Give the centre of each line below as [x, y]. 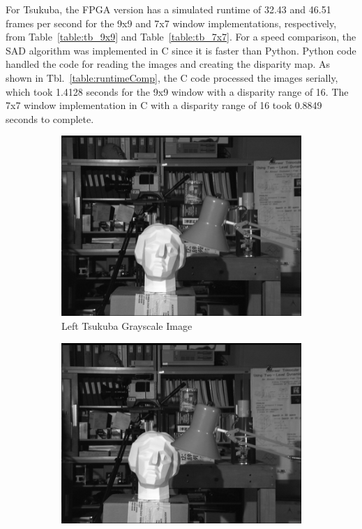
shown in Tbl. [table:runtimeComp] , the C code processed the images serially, [172, 77]
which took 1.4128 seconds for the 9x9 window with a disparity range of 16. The [177, 91]
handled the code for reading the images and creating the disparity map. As [168, 64]
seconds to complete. [50, 118]
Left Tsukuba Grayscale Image [127, 325]
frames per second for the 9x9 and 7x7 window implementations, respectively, [171, 23]
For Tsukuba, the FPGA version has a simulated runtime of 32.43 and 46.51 [168, 9]
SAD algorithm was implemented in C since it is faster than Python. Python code [181, 50]
